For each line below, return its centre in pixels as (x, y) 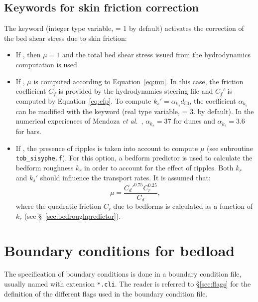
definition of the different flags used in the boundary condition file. (106, 293)
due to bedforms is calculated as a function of (183, 206)
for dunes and (194, 121)
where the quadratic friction (59, 206)
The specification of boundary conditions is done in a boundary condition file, (123, 274)
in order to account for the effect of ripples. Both (159, 167)
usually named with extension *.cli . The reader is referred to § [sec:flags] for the (128, 284)
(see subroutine (230, 148)
